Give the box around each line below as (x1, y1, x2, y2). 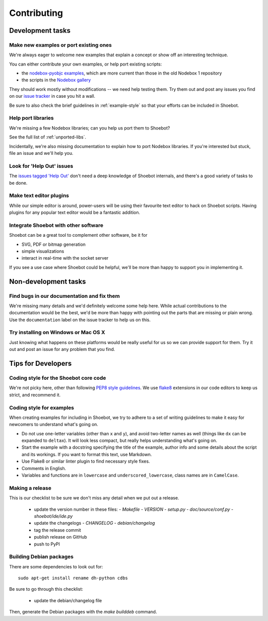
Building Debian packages (9, 553, 74, 560)
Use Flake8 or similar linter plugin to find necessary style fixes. (21, 458, 150, 464)
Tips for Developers (9, 359, 72, 368)
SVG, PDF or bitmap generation (21, 241, 86, 247)
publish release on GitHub (34, 534, 87, 540)
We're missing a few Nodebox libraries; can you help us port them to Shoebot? (9, 125, 170, 131)
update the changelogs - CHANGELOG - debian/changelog (34, 520, 155, 526)
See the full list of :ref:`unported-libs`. (9, 134, 86, 140)
